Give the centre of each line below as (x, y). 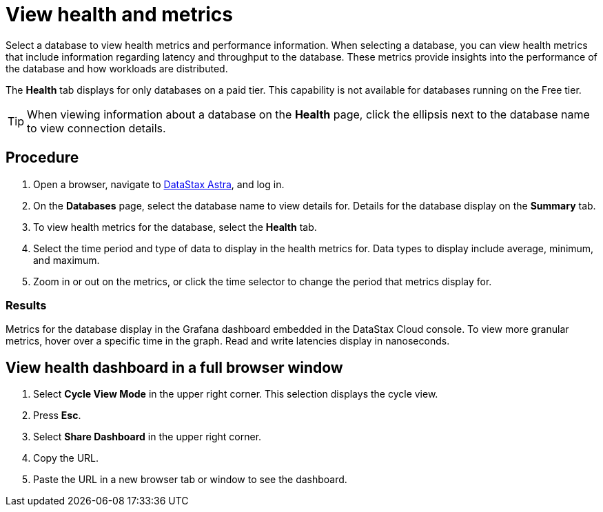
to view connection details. (96, 128)
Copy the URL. (66, 458)
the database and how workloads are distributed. (117, 68)
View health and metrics (119, 14)
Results (26, 305)
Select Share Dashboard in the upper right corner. (147, 437)
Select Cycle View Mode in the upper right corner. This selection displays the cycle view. (236, 394)
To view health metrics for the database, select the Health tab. (175, 227)
